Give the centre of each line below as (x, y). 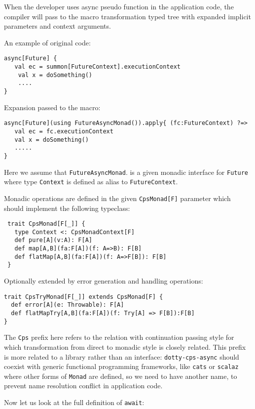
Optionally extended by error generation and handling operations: (104, 281)
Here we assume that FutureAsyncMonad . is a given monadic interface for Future (126, 172)
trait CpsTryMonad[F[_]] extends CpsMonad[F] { (84, 297)
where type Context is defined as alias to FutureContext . (91, 182)
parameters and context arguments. (57, 26)
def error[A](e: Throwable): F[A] (68, 305)
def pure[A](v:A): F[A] (53, 240)
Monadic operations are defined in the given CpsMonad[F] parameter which (117, 198)
